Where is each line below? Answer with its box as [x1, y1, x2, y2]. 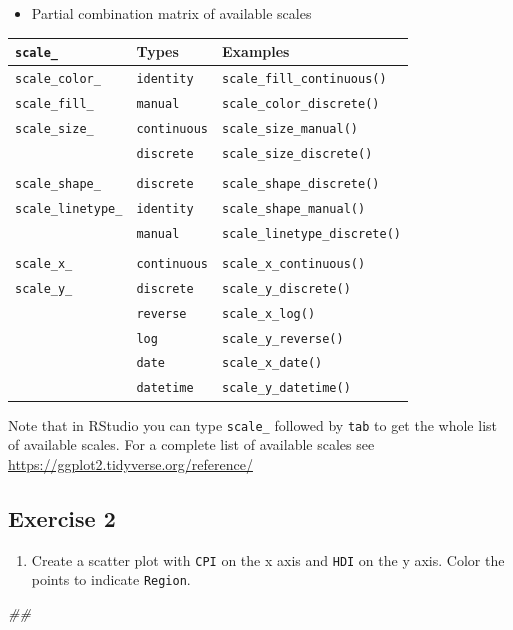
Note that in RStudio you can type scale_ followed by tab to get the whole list [8, 414, 497, 435]
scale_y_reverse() [221, 331, 344, 346]
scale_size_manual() [221, 121, 359, 136]
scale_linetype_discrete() [221, 226, 401, 241]
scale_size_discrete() [221, 146, 373, 161]
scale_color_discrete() [221, 96, 380, 111]
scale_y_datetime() [221, 381, 351, 396]
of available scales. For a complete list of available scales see [8, 434, 375, 455]
